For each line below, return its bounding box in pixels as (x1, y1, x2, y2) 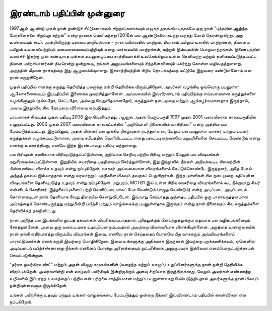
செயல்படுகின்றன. (9, 252, 44, 258)
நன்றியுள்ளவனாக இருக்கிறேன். (9, 282, 67, 289)
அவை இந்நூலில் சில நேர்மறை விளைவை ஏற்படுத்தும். (9, 105, 112, 111)
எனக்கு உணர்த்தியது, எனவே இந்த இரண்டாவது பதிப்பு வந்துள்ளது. (9, 142, 138, 148)
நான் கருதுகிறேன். (9, 74, 44, 81)
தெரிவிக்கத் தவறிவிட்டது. (9, 208, 57, 214)
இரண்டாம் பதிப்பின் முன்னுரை (9, 8, 125, 19)
